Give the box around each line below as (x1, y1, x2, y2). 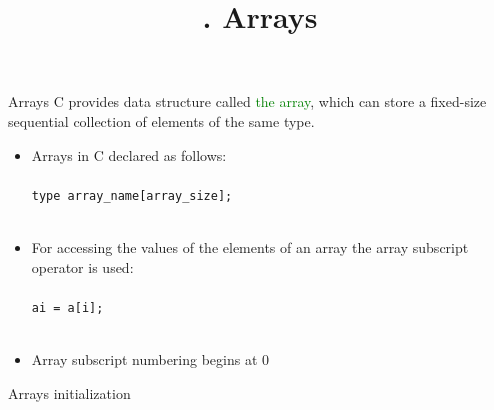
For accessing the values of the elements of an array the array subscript (31, 237, 469, 257)
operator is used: (31, 256, 134, 277)
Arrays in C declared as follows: (31, 144, 227, 165)
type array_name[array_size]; (31, 188, 233, 203)
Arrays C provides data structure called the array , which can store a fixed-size (8, 91, 487, 112)
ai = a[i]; (31, 300, 104, 315)
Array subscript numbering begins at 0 (31, 349, 270, 370)
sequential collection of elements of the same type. (8, 110, 315, 131)
